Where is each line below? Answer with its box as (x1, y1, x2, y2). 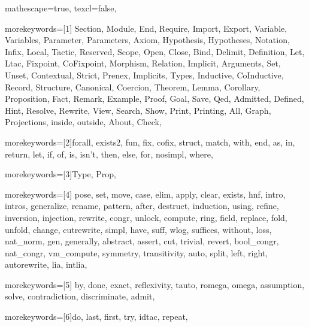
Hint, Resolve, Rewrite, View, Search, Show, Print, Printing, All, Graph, (5, 104, 271, 116)
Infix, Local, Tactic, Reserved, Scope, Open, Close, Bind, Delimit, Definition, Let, (5, 45, 305, 57)
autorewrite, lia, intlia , (5, 258, 87, 271)
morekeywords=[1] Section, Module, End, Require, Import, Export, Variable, (5, 22, 287, 34)
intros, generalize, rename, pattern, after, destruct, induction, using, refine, (5, 199, 279, 212)
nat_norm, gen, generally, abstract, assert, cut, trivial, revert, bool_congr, (5, 235, 279, 247)
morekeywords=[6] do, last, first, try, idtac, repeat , (5, 310, 188, 323)
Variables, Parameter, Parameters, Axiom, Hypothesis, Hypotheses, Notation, (5, 34, 290, 46)
